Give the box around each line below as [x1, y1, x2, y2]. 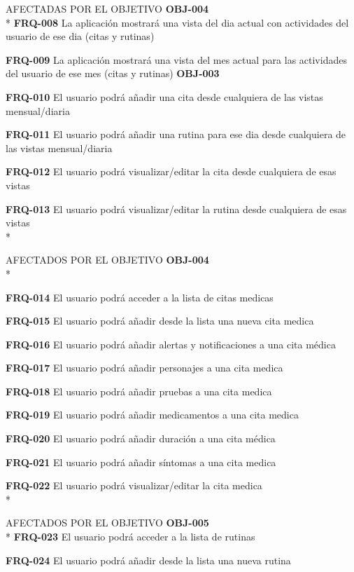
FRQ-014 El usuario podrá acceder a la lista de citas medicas [6, 290, 274, 304]
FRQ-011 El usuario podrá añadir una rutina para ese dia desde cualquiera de [6, 127, 346, 142]
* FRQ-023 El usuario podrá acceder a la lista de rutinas [6, 529, 255, 544]
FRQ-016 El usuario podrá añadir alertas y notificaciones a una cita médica [6, 336, 336, 351]
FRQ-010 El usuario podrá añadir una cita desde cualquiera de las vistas [6, 89, 323, 104]
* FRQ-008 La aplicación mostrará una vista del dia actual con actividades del [6, 15, 349, 29]
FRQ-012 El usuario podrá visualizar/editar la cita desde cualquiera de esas [6, 164, 337, 179]
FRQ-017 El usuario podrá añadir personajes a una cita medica [6, 360, 283, 375]
